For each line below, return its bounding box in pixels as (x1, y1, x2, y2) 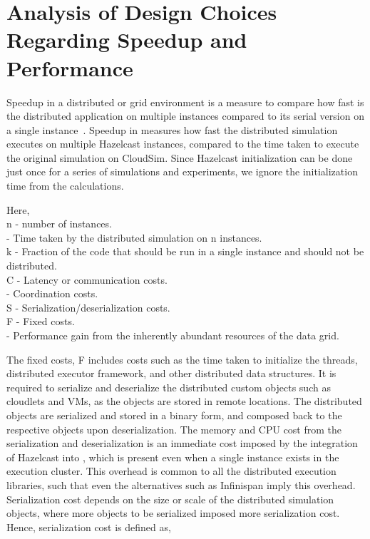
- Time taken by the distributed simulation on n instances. (6, 230, 262, 245)
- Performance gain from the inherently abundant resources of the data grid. (6, 328, 339, 342)
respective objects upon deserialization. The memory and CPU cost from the (6, 421, 342, 436)
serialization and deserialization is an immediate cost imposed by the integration (6, 436, 358, 451)
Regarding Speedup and (6, 25, 247, 54)
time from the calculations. (6, 178, 124, 193)
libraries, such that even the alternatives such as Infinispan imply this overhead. (6, 477, 356, 492)
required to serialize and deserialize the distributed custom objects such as (6, 379, 331, 394)
